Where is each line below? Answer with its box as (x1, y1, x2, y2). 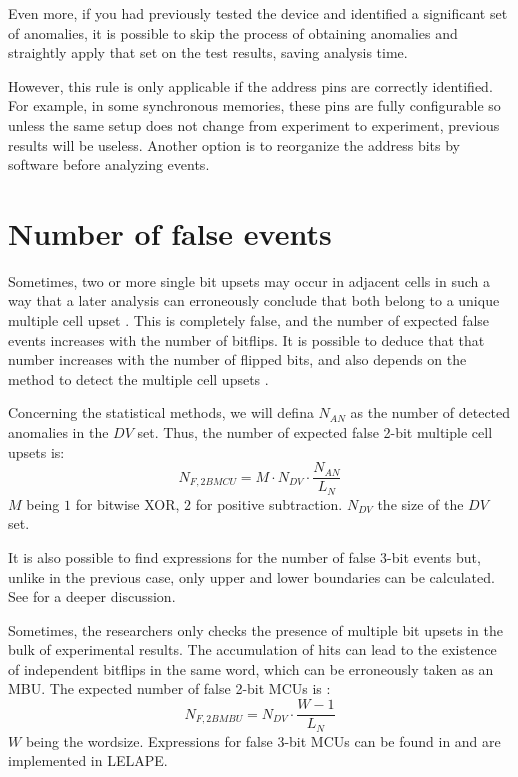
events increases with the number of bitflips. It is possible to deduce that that (8, 329, 485, 350)
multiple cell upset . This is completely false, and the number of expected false (8, 310, 490, 331)
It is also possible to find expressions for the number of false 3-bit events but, (8, 546, 481, 567)
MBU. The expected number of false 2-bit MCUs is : (8, 678, 331, 699)
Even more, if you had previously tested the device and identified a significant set (8, 3, 508, 23)
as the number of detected (350, 402, 511, 423)
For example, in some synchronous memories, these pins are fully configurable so (8, 95, 501, 116)
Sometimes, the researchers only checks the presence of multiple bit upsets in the (8, 619, 503, 640)
